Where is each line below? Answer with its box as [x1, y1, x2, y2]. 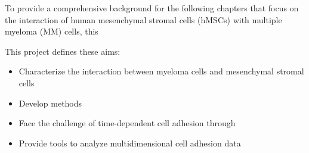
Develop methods [18, 96, 82, 109]
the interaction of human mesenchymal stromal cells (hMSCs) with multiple [5, 13, 282, 26]
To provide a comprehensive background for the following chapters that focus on [5, 2, 299, 14]
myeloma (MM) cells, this [5, 25, 98, 38]
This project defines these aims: [5, 45, 120, 57]
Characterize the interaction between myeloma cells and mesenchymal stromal [18, 65, 304, 77]
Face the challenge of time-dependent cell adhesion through [18, 117, 236, 129]
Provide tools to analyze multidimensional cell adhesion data [18, 136, 241, 149]
